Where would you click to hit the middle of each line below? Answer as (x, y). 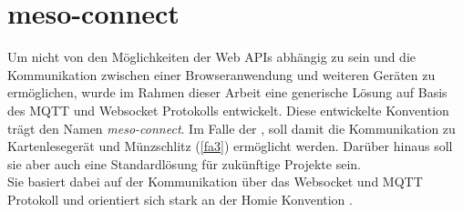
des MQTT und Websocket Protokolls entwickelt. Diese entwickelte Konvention (228, 110)
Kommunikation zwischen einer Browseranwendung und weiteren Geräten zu (221, 74)
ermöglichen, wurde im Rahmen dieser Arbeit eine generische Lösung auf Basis (227, 92)
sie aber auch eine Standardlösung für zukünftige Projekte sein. (184, 163)
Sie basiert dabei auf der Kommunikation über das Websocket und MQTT (215, 182)
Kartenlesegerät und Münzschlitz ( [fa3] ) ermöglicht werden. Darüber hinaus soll (230, 146)
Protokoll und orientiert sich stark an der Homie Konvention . (180, 199)
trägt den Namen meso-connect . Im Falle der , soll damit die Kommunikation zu (231, 128)
